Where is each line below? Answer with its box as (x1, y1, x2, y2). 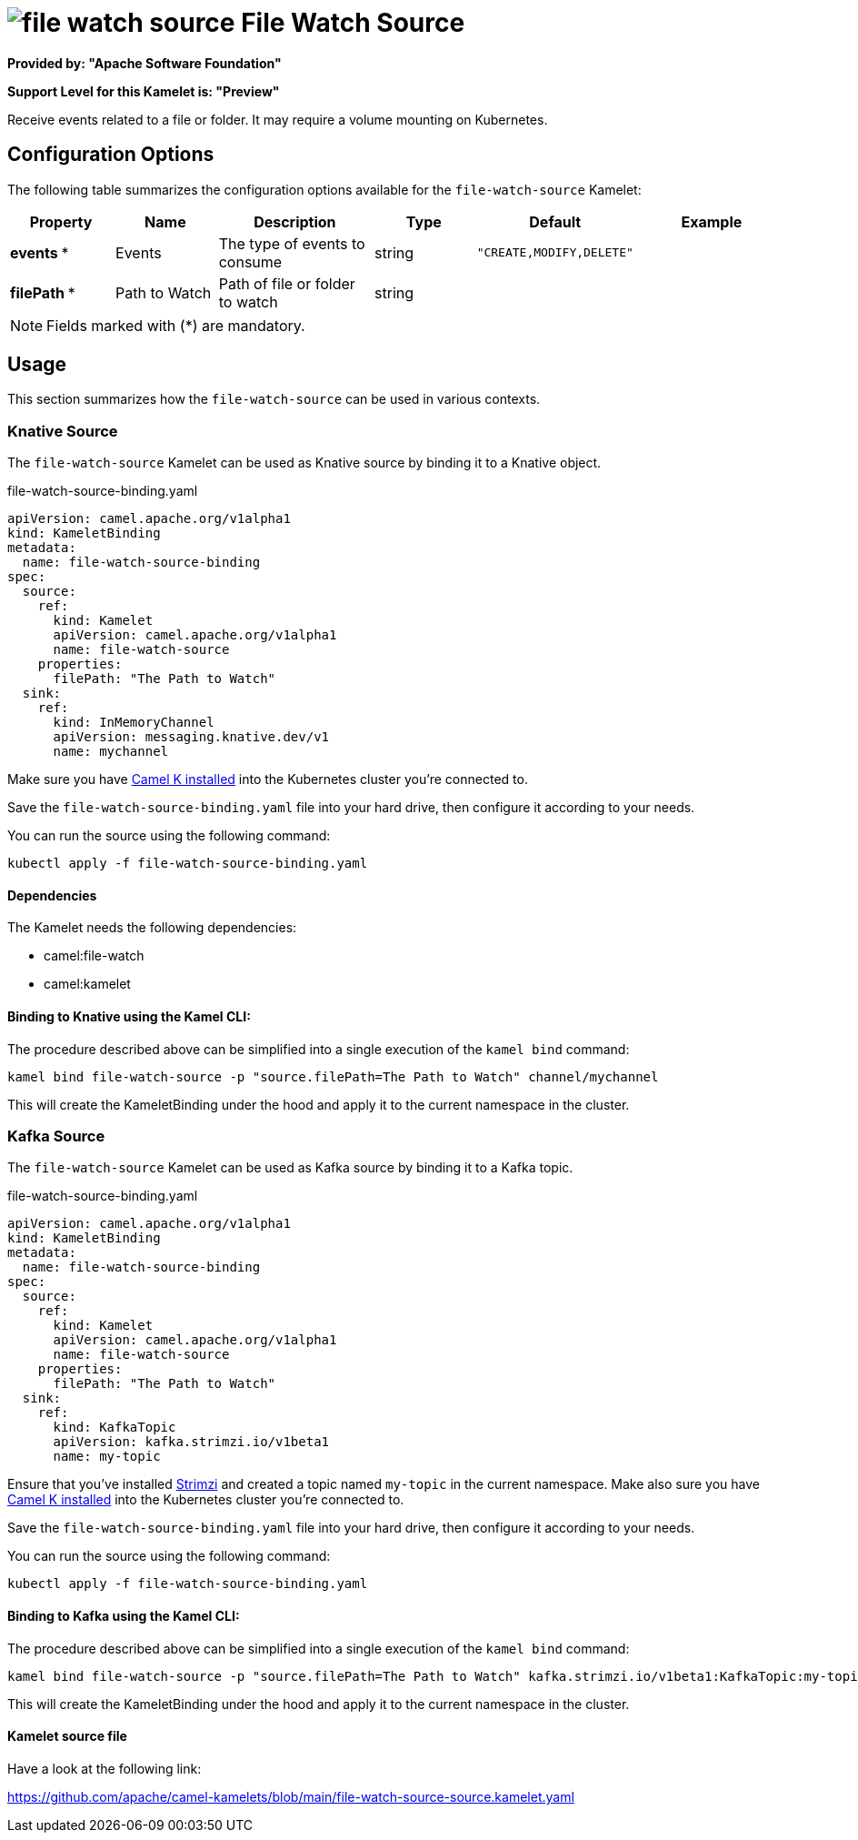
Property (29, 212, 93, 231)
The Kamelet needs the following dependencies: (7, 920, 297, 936)
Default (529, 212, 582, 231)
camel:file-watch (44, 948, 145, 964)
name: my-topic (53, 1449, 161, 1464)
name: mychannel (53, 744, 169, 759)
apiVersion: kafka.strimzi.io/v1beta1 (53, 1434, 330, 1450)
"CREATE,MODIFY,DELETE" (476, 246, 634, 260)
